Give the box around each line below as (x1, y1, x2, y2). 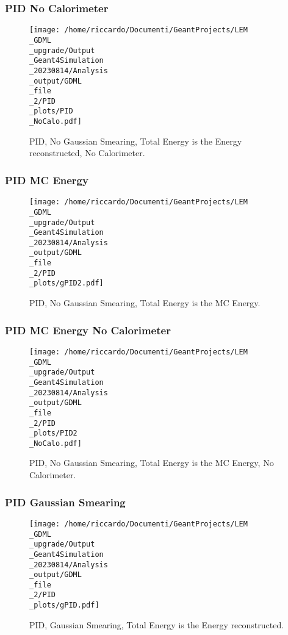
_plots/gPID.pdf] (29, 601, 99, 610)
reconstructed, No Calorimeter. (29, 146, 145, 159)
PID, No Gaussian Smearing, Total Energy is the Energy (29, 134, 242, 147)
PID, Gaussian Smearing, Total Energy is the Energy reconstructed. (29, 618, 284, 631)
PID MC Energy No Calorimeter (5, 322, 171, 337)
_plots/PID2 (29, 429, 77, 438)
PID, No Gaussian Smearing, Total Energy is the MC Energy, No (29, 456, 274, 469)
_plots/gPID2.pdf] (29, 279, 104, 288)
